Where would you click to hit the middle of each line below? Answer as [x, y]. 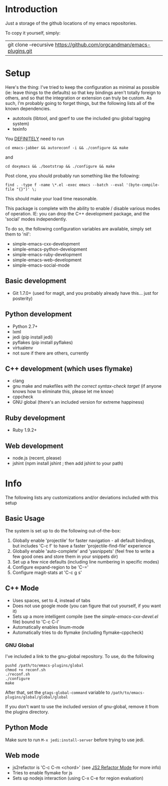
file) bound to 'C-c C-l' [36, 622]
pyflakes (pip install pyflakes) [43, 342]
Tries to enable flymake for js [42, 773]
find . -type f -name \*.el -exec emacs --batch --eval [64, 185]
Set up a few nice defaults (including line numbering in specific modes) [86, 562]
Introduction [31, 9]
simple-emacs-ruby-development [47, 254]
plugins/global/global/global [37, 697]
